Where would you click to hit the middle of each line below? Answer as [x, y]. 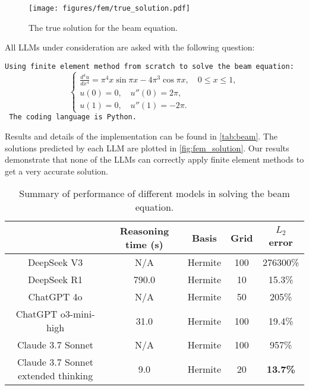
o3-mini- [78, 314]
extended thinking [55, 376]
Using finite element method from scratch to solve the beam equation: [149, 66]
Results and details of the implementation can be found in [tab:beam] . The [141, 136]
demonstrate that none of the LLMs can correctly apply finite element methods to [154, 159]
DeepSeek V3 [55, 262]
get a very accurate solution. [56, 171]
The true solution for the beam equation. [103, 27]
